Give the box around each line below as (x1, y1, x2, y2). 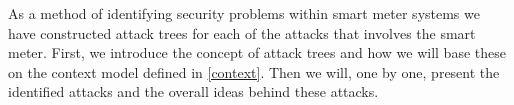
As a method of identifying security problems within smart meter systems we (8, 3, 480, 23)
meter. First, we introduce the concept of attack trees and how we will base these (8, 42, 506, 63)
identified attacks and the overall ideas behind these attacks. (8, 81, 379, 102)
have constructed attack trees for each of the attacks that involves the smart (8, 22, 476, 43)
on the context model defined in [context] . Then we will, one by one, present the (8, 61, 500, 82)
